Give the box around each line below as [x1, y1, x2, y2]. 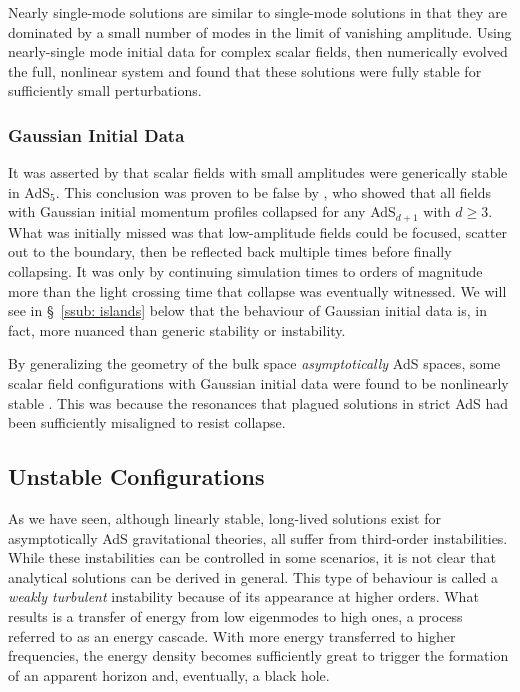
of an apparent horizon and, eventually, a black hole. [8, 664, 330, 685]
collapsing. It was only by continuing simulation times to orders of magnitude [8, 261, 483, 282]
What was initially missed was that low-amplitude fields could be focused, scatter [8, 221, 508, 242]
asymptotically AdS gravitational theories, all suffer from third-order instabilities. [8, 527, 508, 548]
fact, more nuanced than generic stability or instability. [8, 319, 346, 340]
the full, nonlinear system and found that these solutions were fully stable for [8, 60, 482, 81]
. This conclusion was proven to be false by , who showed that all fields [55, 181, 491, 202]
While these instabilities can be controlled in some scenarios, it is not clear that [8, 547, 496, 568]
